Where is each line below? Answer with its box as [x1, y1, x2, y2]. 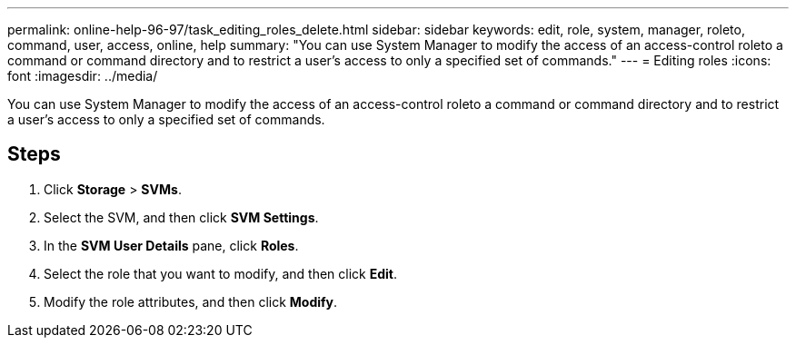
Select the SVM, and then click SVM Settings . [44, 209, 319, 225]
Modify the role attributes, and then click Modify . [44, 293, 338, 310]
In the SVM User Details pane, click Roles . [44, 237, 299, 253]
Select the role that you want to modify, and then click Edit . [44, 265, 398, 281]
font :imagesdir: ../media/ [7, 68, 158, 84]
